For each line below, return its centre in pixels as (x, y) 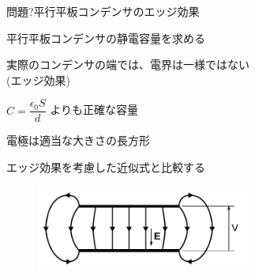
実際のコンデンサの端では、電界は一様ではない (128, 64)
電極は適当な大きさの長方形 (78, 140)
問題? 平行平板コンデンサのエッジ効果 (103, 11)
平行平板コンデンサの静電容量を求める (106, 38)
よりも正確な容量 (94, 110)
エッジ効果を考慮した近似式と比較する (106, 167)
